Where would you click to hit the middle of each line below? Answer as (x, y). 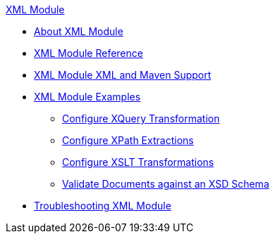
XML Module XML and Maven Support (123, 75)
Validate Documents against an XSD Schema (166, 184)
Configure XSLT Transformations (138, 162)
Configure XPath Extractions (128, 140)
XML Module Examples (87, 97)
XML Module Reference (88, 53)
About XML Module (79, 31)
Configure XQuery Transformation (141, 118)
